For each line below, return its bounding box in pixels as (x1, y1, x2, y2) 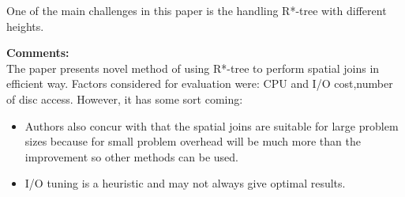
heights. (6, 17, 44, 34)
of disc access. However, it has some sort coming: (6, 90, 243, 107)
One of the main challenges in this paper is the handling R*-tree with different (6, 2, 387, 18)
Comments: (6, 44, 69, 61)
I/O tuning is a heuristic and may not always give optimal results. (24, 175, 346, 191)
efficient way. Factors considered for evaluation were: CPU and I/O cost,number (6, 75, 393, 92)
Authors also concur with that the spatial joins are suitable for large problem (24, 117, 399, 134)
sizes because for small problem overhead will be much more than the (24, 133, 361, 150)
